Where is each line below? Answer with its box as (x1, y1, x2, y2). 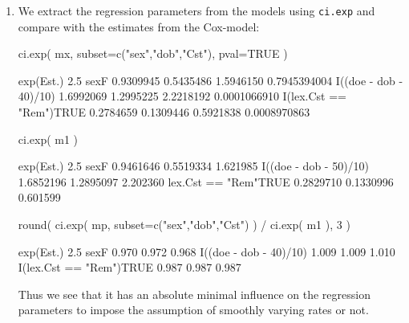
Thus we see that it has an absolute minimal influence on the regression (18, 285, 371, 302)
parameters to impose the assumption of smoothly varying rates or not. (18, 301, 369, 318)
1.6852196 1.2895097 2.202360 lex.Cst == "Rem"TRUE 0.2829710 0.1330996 (18, 173, 394, 190)
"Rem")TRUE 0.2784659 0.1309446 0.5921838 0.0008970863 (18, 104, 310, 121)
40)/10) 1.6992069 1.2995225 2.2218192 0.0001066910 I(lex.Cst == (18, 88, 346, 104)
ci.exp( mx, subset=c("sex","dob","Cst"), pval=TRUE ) (18, 45, 288, 62)
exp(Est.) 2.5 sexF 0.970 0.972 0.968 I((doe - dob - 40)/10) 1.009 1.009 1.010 (18, 243, 395, 260)
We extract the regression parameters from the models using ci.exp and (18, 2, 375, 18)
